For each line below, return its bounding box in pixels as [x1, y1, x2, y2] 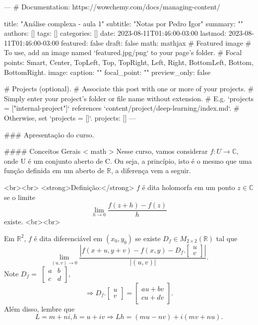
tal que [216, 233, 238, 243]
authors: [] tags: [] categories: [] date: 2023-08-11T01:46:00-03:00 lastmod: [4, 28, 226, 38]
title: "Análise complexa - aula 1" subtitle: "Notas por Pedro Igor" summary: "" [4, 18, 244, 28]
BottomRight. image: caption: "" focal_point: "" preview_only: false [4, 66, 211, 77]
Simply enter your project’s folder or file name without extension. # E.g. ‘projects [4, 93, 254, 103]
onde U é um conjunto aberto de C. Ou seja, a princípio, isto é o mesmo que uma [4, 155, 252, 166]
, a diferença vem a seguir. [111, 165, 191, 176]
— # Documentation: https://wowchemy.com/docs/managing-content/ [4, 1, 220, 11]
